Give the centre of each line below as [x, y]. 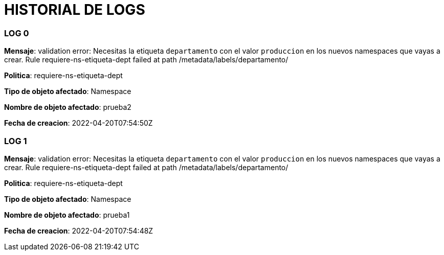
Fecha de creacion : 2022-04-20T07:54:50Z [79, 123]
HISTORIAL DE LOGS [75, 10]
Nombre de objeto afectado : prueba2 [68, 107]
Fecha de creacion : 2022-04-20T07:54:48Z [79, 230]
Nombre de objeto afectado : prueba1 [67, 215]
